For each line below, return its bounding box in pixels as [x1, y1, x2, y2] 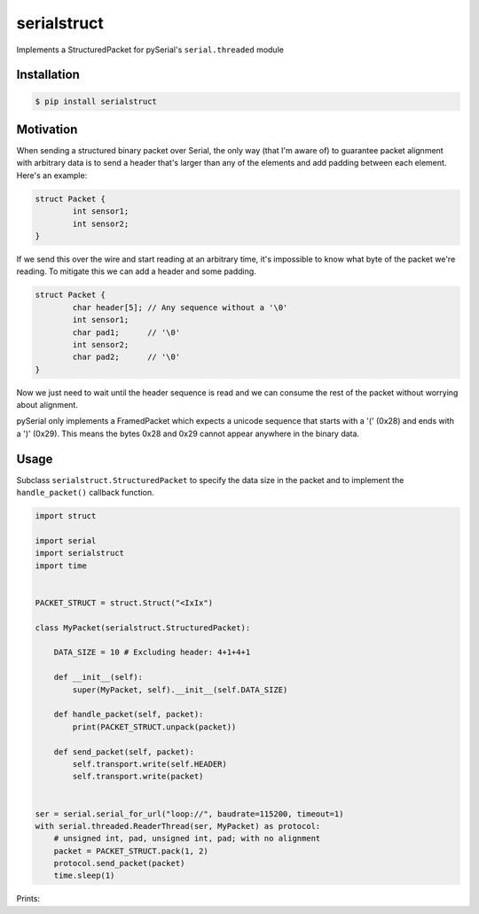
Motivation [16, 121, 78, 137]
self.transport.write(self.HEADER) [72, 759, 228, 769]
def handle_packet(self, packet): [53, 709, 204, 720]
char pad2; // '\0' [72, 352, 181, 363]
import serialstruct [35, 548, 124, 559]
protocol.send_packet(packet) [53, 858, 185, 869]
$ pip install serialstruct [35, 96, 157, 106]
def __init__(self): [53, 672, 144, 683]
